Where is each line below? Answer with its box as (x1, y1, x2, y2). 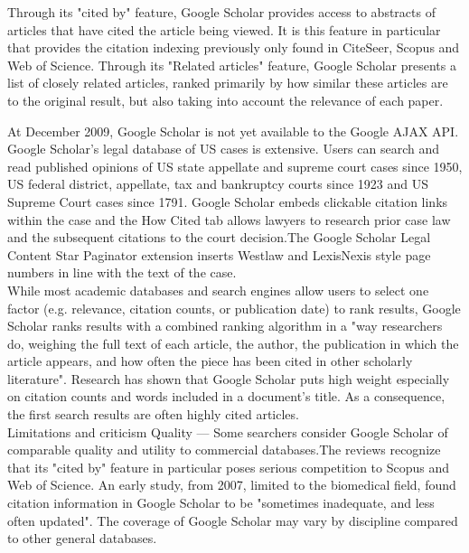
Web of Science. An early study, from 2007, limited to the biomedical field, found (7, 475, 456, 494)
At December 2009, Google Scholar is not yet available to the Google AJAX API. (7, 121, 459, 140)
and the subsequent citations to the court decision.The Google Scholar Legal (7, 228, 431, 247)
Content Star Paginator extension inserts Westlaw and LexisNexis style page (7, 245, 431, 264)
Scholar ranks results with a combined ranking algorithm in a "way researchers (7, 316, 443, 335)
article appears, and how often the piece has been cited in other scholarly (7, 351, 413, 370)
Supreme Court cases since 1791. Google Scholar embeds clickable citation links (7, 192, 448, 211)
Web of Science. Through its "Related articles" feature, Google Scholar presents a (7, 55, 456, 74)
